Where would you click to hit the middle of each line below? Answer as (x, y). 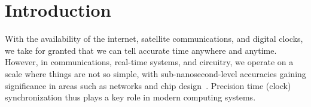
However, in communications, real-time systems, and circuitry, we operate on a (149, 62)
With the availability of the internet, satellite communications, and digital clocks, (154, 39)
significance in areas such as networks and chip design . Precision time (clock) (148, 85)
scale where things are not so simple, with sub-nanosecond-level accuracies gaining (155, 73)
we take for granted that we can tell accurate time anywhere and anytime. (141, 50)
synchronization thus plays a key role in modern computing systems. (130, 97)
